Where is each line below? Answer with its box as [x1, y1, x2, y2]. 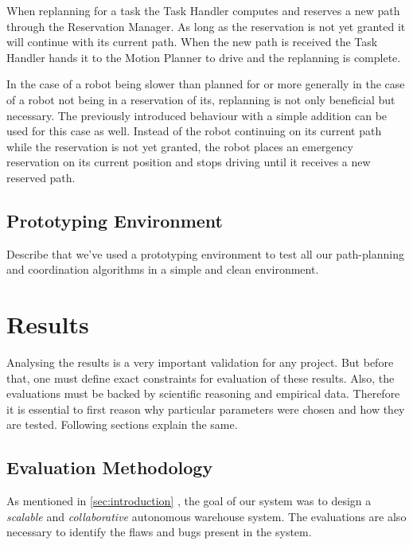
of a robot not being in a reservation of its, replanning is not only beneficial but [6, 91, 395, 107]
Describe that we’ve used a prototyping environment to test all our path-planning [6, 245, 404, 262]
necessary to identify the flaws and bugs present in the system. [6, 524, 312, 540]
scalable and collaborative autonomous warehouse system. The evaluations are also [6, 508, 407, 524]
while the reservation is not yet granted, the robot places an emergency [6, 138, 353, 154]
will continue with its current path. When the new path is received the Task [6, 33, 378, 50]
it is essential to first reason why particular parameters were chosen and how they [6, 400, 405, 417]
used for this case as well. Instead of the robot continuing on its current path [6, 123, 382, 139]
